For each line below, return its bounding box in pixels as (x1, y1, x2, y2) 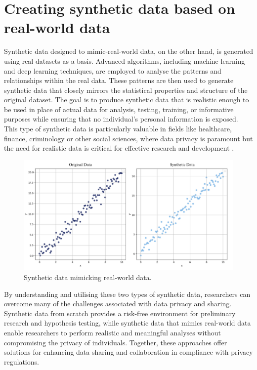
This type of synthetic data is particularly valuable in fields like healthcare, (4, 123, 232, 134)
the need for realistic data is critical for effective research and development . (4, 143, 234, 153)
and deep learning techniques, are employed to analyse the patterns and (4, 65, 221, 76)
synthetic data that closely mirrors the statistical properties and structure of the (4, 84, 248, 95)
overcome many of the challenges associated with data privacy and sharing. (4, 298, 232, 309)
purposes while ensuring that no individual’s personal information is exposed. (4, 114, 238, 124)
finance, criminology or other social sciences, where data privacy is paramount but (4, 133, 253, 143)
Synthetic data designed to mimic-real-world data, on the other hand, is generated (4, 46, 253, 56)
